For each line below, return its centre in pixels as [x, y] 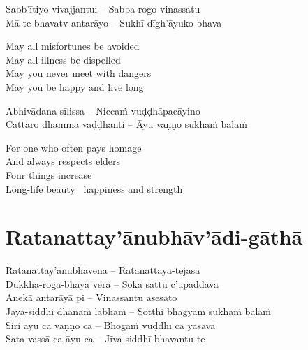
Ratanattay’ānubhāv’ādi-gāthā [154, 236]
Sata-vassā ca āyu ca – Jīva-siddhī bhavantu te [105, 338]
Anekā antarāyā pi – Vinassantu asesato [91, 297]
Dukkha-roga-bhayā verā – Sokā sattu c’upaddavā [112, 283]
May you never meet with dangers [79, 73]
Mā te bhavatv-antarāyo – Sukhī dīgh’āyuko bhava [114, 22]
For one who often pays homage [74, 147]
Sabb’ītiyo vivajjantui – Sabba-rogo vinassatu [103, 8]
